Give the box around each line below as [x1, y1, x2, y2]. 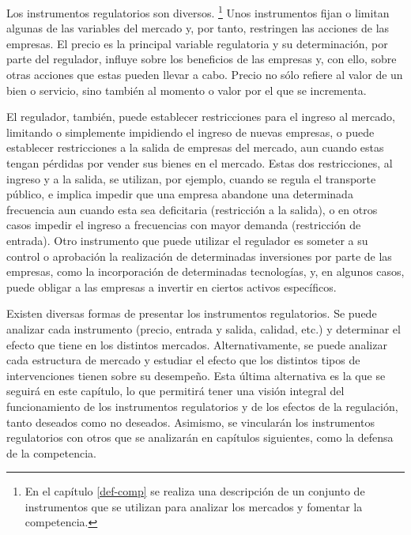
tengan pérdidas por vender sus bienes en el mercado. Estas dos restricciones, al [6, 155, 393, 171]
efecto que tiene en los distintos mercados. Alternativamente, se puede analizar [6, 336, 387, 352]
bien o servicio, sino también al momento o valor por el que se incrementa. [6, 81, 367, 98]
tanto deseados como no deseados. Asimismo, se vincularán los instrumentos [6, 413, 375, 430]
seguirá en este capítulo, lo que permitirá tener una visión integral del [6, 382, 345, 399]
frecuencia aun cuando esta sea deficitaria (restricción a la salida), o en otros [6, 201, 378, 217]
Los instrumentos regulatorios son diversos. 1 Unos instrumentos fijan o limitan [6, 2, 390, 21]
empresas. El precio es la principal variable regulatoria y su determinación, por [6, 35, 388, 51]
